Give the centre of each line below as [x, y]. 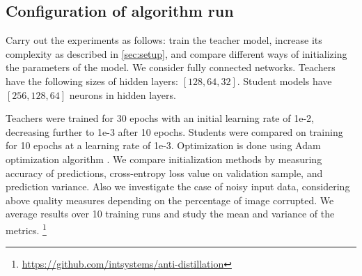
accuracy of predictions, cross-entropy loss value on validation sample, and [164, 172]
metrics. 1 [26, 229]
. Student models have [284, 80]
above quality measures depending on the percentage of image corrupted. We [170, 200]
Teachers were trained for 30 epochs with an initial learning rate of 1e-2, [160, 118]
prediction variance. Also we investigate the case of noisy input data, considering [178, 186]
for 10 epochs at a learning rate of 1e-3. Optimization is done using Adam [163, 145]
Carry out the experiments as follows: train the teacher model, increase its [164, 40]
